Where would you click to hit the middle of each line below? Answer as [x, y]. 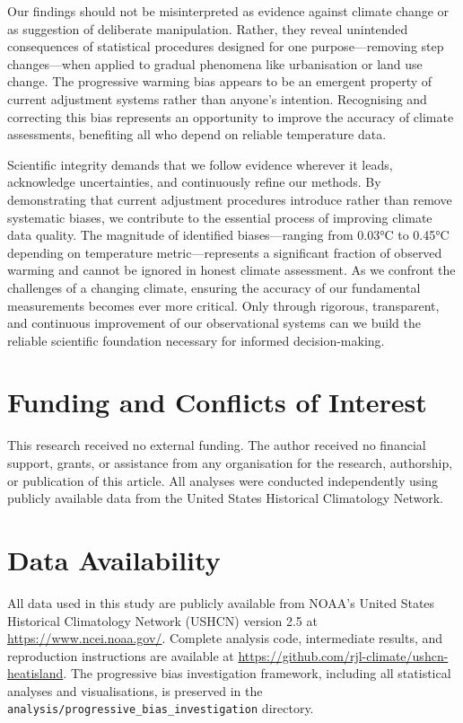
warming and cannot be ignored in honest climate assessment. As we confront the [231, 270]
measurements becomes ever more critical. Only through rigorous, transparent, [223, 305]
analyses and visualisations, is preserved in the [135, 690]
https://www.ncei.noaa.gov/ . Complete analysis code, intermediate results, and [225, 638]
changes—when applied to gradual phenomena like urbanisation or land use [215, 63]
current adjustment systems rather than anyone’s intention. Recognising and [217, 98]
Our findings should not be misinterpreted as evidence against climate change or [228, 11]
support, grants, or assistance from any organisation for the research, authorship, [230, 463]
